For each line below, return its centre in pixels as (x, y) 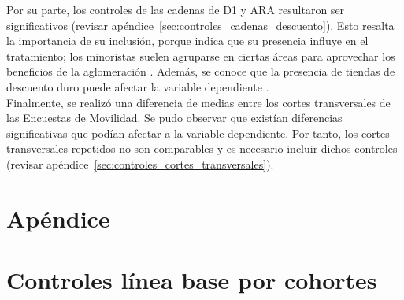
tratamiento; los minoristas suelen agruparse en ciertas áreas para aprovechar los (201, 56)
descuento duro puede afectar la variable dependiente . (138, 86)
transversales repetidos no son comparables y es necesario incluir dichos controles (202, 148)
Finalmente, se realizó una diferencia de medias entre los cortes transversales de (198, 102)
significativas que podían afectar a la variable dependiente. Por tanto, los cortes (198, 133)
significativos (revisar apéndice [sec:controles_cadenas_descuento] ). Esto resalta (200, 25)
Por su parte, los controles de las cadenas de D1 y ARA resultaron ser (176, 9)
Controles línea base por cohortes (192, 280)
